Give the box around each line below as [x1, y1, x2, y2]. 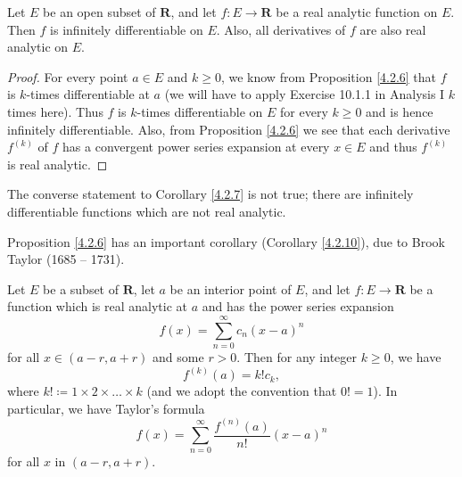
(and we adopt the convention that [146, 382, 337, 400]
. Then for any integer [236, 348, 357, 366]
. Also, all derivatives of [216, 20, 346, 38]
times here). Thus [7, 102, 103, 120]
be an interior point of [169, 279, 292, 298]
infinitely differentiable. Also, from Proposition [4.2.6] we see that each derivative [7, 119, 450, 138]
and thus [369, 137, 417, 156]
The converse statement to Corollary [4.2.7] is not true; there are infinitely [7, 185, 414, 203]
